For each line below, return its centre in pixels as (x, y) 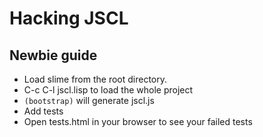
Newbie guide (53, 55)
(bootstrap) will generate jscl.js (89, 100)
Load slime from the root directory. (95, 79)
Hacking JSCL (69, 18)
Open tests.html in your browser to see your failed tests (138, 121)
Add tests (43, 111)
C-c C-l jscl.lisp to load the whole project (108, 90)
